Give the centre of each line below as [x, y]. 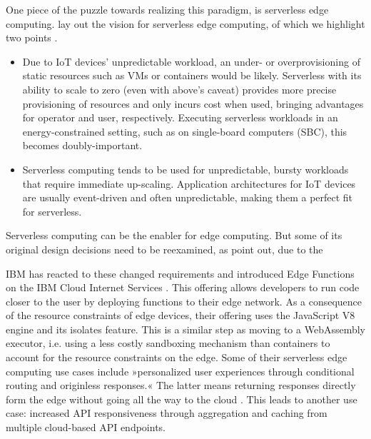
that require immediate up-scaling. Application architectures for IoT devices [189, 183]
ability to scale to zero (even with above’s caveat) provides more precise [179, 89]
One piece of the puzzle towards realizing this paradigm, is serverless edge [167, 9]
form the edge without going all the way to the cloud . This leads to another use [182, 399]
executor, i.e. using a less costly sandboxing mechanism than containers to [168, 343]
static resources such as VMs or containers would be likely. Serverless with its [192, 75]
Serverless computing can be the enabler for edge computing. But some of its [174, 235]
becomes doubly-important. [82, 145]
